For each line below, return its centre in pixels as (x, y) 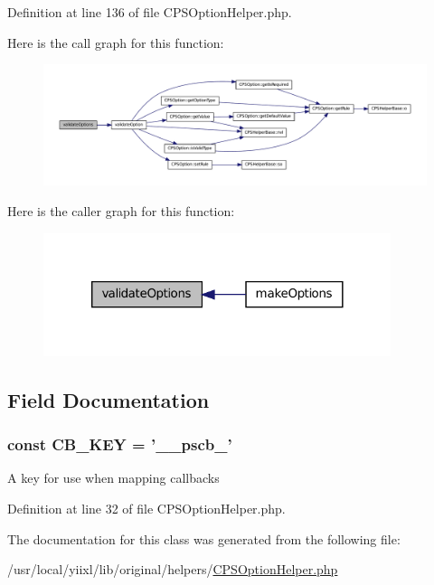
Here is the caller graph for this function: (121, 210)
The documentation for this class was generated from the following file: (204, 538)
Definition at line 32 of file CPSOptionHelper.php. (146, 509)
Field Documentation (108, 399)
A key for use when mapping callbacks (113, 478)
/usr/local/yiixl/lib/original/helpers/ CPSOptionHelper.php (173, 569)
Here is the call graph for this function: (116, 42)
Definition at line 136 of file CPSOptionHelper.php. (150, 12)
